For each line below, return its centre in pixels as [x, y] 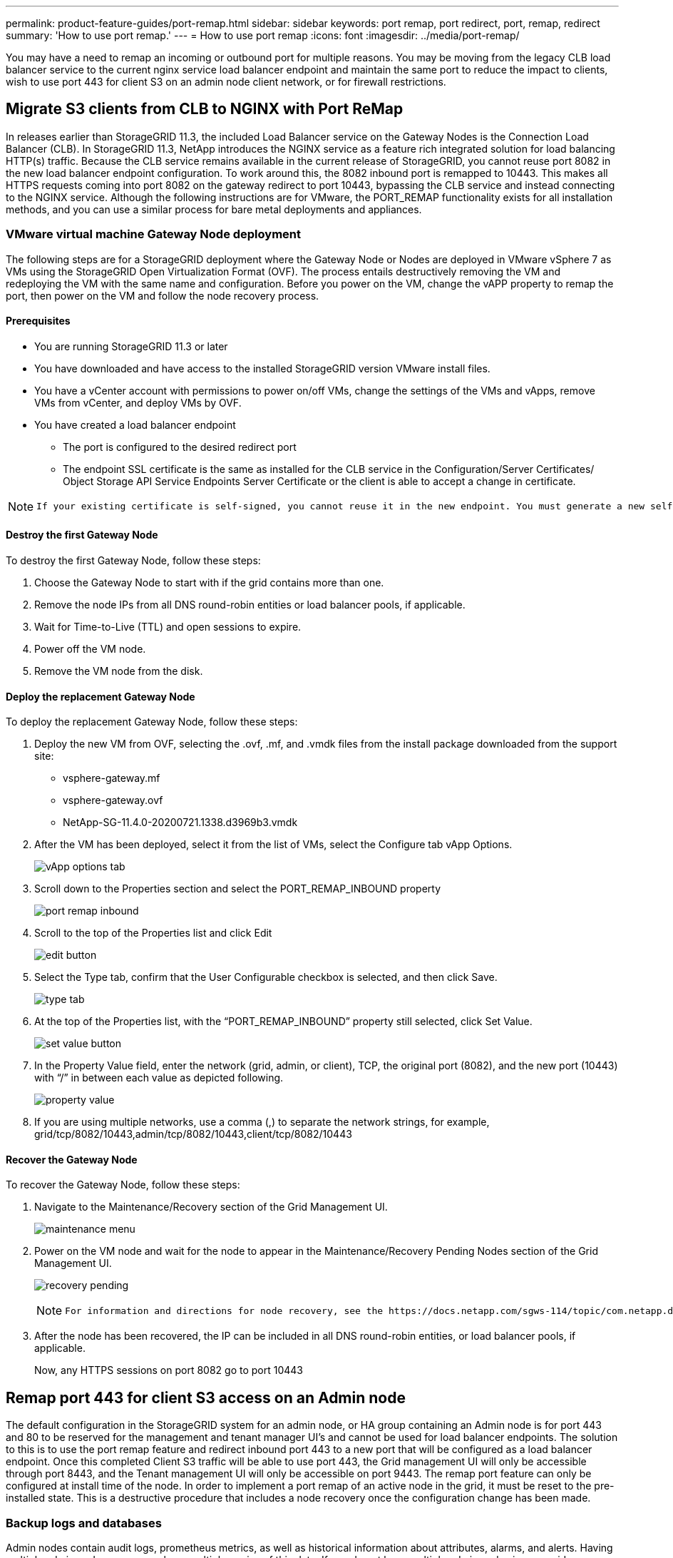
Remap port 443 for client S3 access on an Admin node [206, 1397]
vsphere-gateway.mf [112, 778]
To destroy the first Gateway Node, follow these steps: [133, 561]
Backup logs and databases [84, 1523]
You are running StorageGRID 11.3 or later [131, 346]
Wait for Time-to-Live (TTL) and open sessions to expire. [168, 627]
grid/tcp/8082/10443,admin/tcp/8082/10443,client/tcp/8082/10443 [193, 1134]
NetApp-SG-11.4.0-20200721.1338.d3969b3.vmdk [180, 823]
